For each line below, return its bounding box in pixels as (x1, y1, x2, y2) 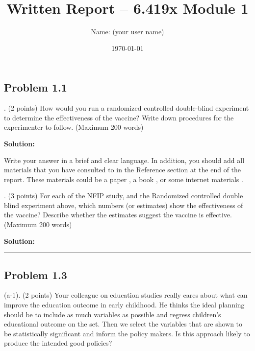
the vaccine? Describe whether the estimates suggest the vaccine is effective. (4, 210, 232, 220)
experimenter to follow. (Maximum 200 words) (4, 122, 144, 132)
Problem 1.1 (4, 80, 67, 95)
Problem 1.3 (4, 267, 67, 282)
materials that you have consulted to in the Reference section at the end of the (4, 164, 241, 175)
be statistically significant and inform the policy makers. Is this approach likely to (4, 328, 250, 338)
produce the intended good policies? (4, 338, 112, 348)
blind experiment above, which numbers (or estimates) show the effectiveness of (4, 200, 243, 210)
